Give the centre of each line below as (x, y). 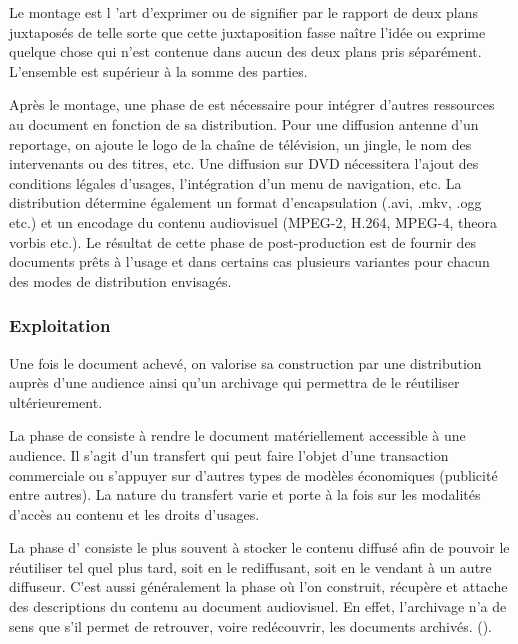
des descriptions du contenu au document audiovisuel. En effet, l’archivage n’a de (258, 606)
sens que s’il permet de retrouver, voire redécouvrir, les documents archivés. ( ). (251, 625)
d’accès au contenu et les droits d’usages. (134, 513)
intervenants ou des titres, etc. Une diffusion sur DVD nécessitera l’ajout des (244, 163)
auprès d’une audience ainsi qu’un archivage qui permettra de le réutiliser (234, 382)
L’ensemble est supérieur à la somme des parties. (158, 70)
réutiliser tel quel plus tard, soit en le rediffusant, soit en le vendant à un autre (250, 566)
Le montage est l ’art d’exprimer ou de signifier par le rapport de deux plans (243, 12)
